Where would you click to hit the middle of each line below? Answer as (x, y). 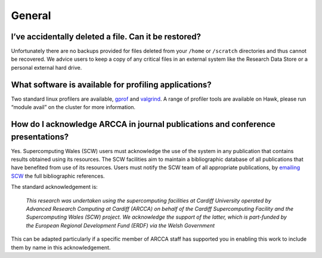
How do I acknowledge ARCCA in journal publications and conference (143, 124)
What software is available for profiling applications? (111, 84)
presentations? (40, 137)
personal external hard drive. (47, 67)
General (31, 15)
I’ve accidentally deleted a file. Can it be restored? (106, 37)
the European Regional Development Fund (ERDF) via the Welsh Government (120, 225)
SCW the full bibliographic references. (58, 176)
